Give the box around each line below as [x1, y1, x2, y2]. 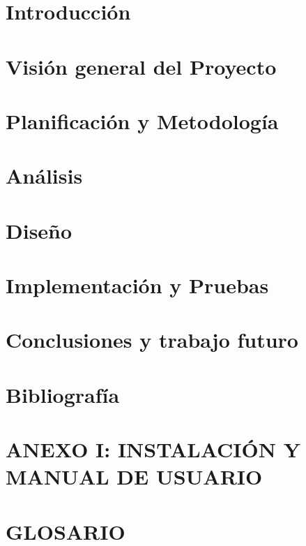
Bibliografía [6, 380, 120, 408]
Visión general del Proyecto [6, 52, 277, 80]
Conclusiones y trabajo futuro [6, 325, 298, 354]
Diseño [6, 216, 72, 244]
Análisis [6, 161, 83, 190]
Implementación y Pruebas [6, 271, 269, 300]
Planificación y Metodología [6, 106, 279, 135]
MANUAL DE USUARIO [6, 462, 263, 491]
